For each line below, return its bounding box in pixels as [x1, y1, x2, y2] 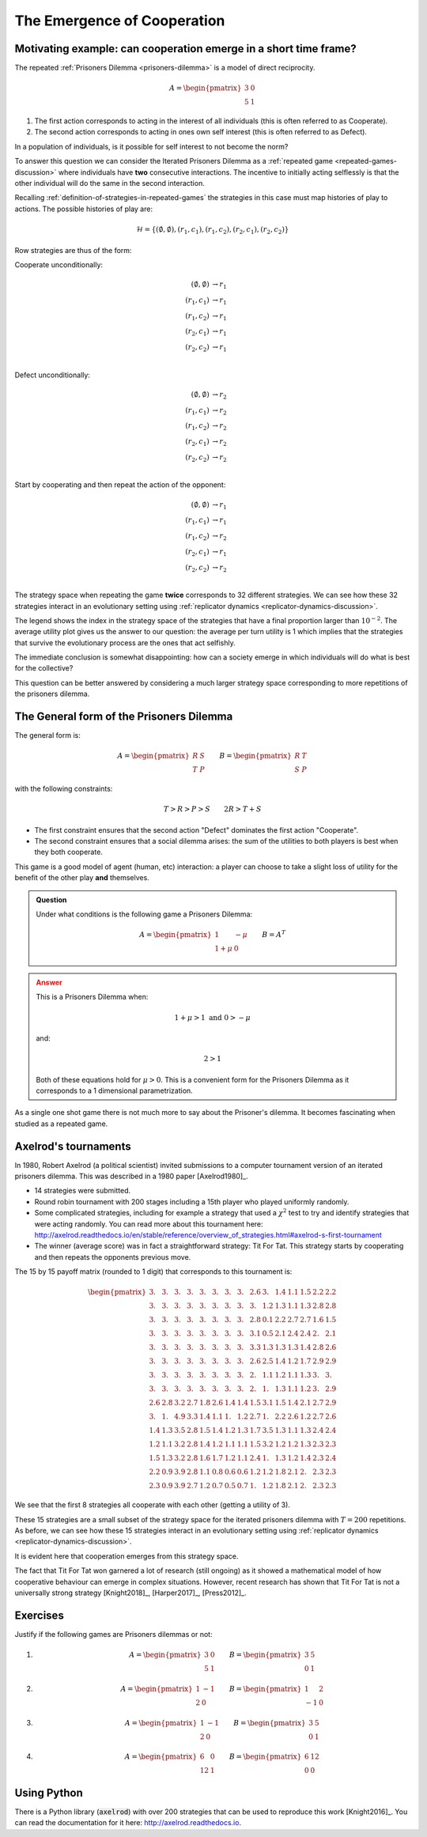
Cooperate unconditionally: [14, 259, 103, 269]
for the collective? [14, 663, 74, 673]
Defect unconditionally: [14, 370, 91, 380]
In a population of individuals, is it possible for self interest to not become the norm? [14, 142, 289, 151]
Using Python [14, 1786, 83, 1799]
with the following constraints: [14, 784, 113, 794]
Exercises [14, 1608, 65, 1622]
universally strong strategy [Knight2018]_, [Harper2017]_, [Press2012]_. [14, 1588, 247, 1597]
